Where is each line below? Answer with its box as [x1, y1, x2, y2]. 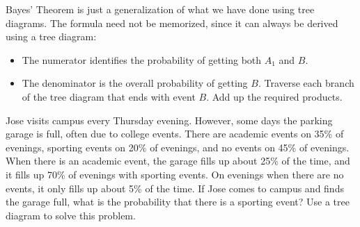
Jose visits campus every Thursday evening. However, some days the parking [6, 112, 333, 127]
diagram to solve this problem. [6, 208, 136, 222]
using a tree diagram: [6, 29, 97, 44]
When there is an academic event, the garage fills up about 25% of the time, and [6, 153, 350, 168]
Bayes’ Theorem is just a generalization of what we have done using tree [6, 2, 315, 16]
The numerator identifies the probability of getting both [22, 52, 262, 67]
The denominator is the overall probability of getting [22, 76, 248, 90]
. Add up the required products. [206, 89, 343, 103]
